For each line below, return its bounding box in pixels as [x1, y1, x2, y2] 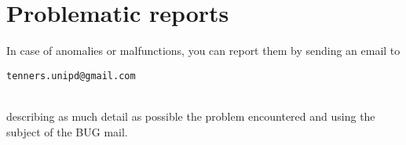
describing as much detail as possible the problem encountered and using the [6, 107, 375, 124]
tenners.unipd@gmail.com [6, 70, 136, 82]
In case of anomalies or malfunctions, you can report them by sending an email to [6, 42, 401, 59]
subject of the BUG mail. [6, 123, 128, 140]
